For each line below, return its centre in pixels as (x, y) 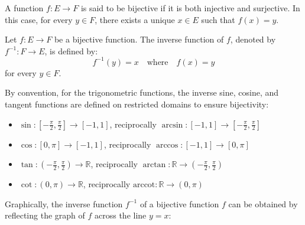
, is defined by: (71, 50)
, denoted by (253, 39)
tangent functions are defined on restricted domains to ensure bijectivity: (137, 104)
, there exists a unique (135, 19)
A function (24, 8)
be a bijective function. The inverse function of (139, 39)
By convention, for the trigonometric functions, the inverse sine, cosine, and (142, 92)
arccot (144, 185)
